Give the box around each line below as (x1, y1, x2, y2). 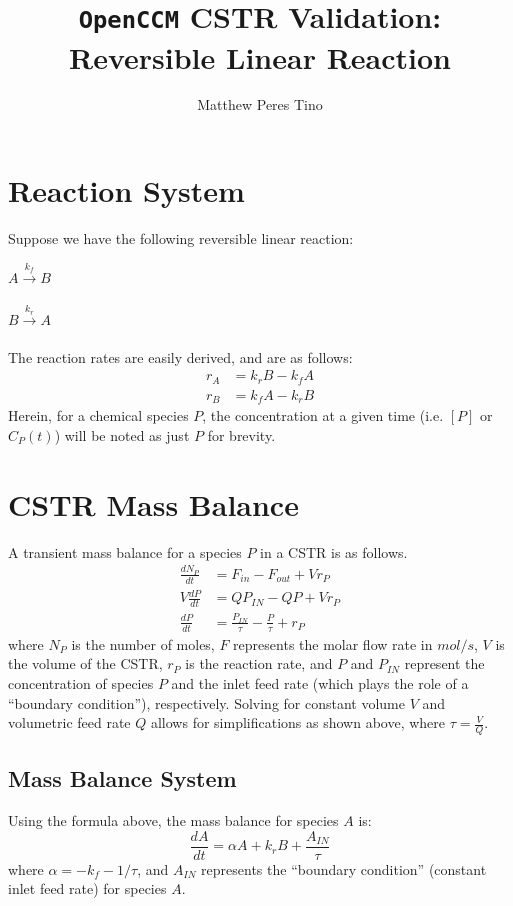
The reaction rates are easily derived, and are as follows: (8, 346, 353, 367)
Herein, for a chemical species (8, 405, 189, 426)
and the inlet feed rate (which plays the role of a (171, 672, 469, 693)
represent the (404, 653, 485, 674)
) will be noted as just (54, 424, 190, 445)
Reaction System (8, 170, 245, 211)
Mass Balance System (8, 763, 237, 794)
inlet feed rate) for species (8, 878, 167, 899)
